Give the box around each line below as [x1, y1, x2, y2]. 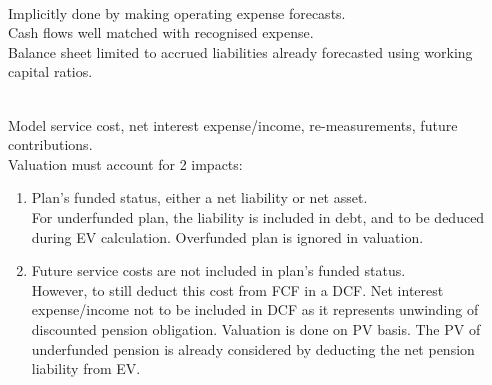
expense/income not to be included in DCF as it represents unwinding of [31, 299, 479, 320]
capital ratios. [8, 61, 93, 82]
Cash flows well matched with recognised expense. [8, 22, 314, 43]
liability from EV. [31, 358, 141, 379]
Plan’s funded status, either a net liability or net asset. [31, 187, 368, 208]
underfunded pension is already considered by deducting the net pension [31, 338, 475, 359]
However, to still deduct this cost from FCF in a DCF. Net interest [31, 279, 444, 300]
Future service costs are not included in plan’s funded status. [31, 260, 406, 281]
